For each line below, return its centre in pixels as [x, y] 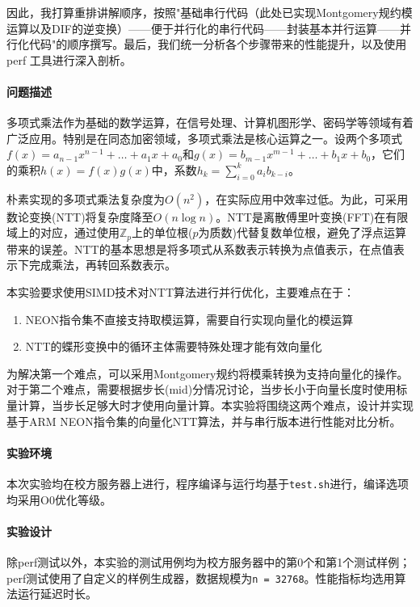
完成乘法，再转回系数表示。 [102, 265]
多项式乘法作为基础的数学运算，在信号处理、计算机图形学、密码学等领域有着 [210, 122]
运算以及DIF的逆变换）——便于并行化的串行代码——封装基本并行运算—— [203, 28]
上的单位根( [162, 232]
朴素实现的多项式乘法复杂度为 [86, 198]
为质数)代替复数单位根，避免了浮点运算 [302, 232]
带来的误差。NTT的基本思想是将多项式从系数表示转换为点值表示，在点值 [200, 249]
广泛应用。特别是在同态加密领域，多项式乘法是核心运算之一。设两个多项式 [204, 138]
